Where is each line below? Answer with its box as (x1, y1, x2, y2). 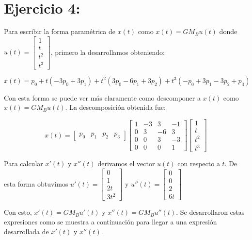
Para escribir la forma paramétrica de (4, 26, 115, 36)
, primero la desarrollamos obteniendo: (50, 47, 165, 57)
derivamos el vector (97, 158, 155, 169)
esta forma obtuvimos (4, 178, 68, 189)
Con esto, (4, 207, 32, 217)
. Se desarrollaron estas (176, 207, 245, 217)
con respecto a (177, 158, 220, 169)
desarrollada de (4, 226, 49, 236)
